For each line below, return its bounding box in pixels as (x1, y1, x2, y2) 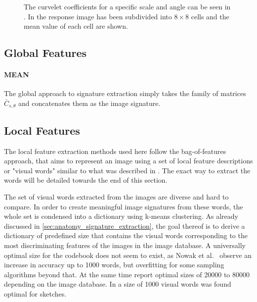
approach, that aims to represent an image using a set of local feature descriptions (4, 155, 253, 166)
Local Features (4, 122, 80, 138)
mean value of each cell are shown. (24, 21, 128, 31)
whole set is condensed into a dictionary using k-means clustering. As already (4, 211, 238, 221)
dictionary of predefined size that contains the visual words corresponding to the (4, 230, 248, 241)
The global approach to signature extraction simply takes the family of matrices (4, 88, 246, 99)
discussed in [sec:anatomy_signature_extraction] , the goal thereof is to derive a (4, 220, 245, 231)
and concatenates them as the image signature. (18, 98, 161, 108)
